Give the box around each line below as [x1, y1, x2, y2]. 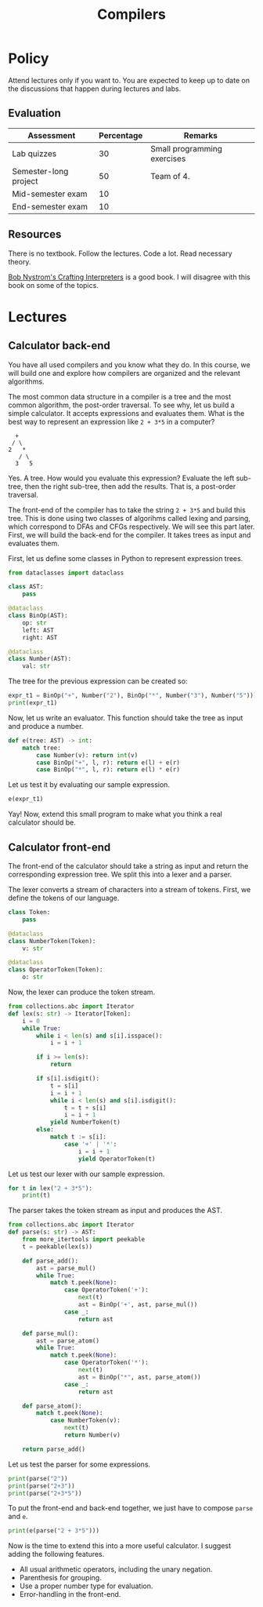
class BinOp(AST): [8, 612, 68, 620]
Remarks [183, 129, 218, 140]
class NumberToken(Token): [8, 937, 96, 945]
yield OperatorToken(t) [77, 1155, 156, 1163]
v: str [22, 944, 44, 953]
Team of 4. [150, 170, 190, 181]
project [12, 175, 38, 186]
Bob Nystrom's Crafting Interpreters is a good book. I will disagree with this [8, 272, 250, 282]
